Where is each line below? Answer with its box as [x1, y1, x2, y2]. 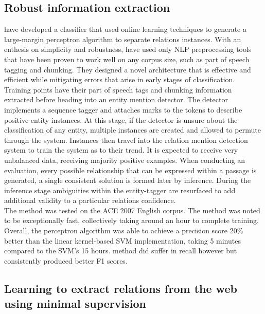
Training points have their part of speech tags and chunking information [4, 84, 232, 95]
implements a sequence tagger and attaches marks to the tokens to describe [4, 104, 242, 115]
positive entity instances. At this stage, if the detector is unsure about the [4, 114, 238, 125]
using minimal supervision [4, 295, 146, 311]
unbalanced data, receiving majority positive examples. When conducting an [4, 154, 245, 165]
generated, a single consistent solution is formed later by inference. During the [4, 175, 251, 186]
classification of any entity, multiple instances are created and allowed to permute [4, 124, 261, 135]
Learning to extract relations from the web [4, 280, 237, 296]
